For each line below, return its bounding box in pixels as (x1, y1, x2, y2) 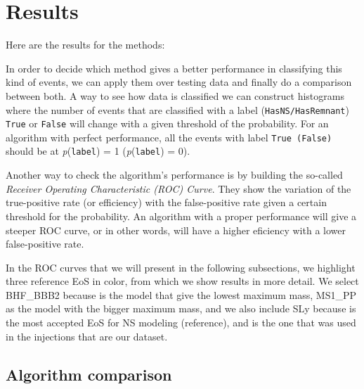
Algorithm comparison (6, 363, 172, 385)
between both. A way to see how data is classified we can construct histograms (6, 88, 344, 103)
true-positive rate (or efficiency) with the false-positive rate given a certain (6, 195, 327, 210)
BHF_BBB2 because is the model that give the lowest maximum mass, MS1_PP (6, 287, 357, 302)
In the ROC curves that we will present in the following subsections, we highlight (6, 260, 356, 274)
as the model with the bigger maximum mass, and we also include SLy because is (6, 301, 356, 316)
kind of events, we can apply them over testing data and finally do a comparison (6, 75, 352, 89)
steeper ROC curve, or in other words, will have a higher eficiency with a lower (6, 222, 346, 237)
